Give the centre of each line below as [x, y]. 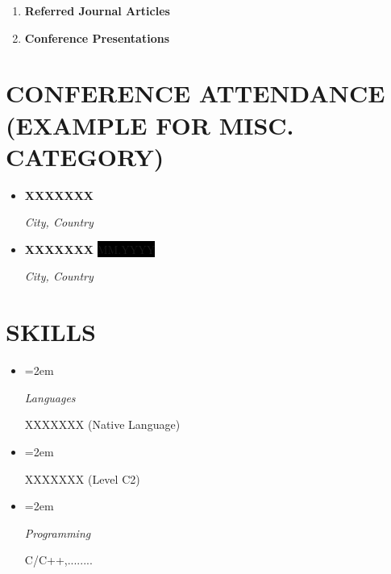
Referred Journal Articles [97, 10]
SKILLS [51, 332]
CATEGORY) [85, 156]
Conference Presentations [97, 37]
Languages [50, 397]
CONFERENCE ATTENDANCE [195, 93]
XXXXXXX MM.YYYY [90, 249]
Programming [58, 532]
